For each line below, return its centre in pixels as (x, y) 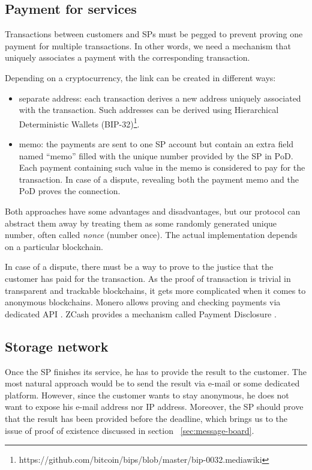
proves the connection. (79, 191)
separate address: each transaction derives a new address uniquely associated (160, 98)
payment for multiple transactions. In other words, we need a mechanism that (148, 45)
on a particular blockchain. (54, 246)
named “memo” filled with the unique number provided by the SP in (145, 155)
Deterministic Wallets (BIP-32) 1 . (79, 123)
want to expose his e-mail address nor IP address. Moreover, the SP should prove (154, 407)
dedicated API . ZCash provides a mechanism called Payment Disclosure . (141, 313)
